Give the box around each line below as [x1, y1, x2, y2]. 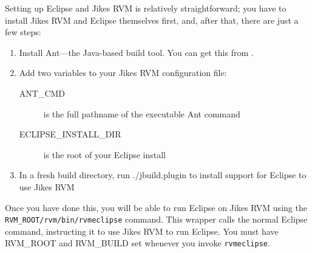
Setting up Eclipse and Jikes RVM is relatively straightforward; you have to [5, 2, 287, 14]
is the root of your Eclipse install [43, 148, 166, 161]
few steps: [5, 26, 41, 38]
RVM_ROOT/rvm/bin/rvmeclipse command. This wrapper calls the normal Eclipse [5, 213, 308, 226]
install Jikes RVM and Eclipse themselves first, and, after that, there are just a [5, 13, 299, 26]
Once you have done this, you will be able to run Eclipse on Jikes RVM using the [5, 201, 307, 213]
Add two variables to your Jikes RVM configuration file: [19, 66, 227, 79]
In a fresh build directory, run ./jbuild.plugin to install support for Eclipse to [19, 168, 307, 181]
